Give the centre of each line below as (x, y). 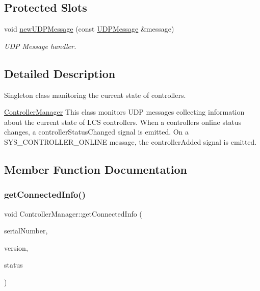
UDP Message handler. (40, 46)
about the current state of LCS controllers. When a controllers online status (123, 122)
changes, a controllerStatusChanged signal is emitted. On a (97, 132)
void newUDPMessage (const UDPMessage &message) (89, 29)
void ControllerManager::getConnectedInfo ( (73, 213)
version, (16, 247)
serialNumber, (26, 231)
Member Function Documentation (96, 169)
